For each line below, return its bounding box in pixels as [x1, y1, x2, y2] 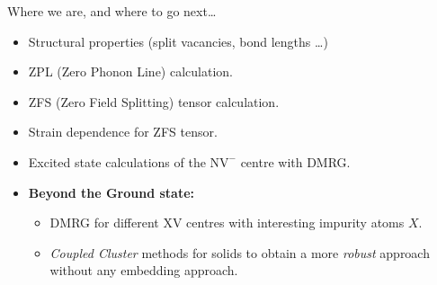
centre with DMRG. [240, 152, 351, 171]
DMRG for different [49, 213, 159, 232]
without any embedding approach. [49, 261, 238, 280]
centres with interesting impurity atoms [186, 213, 405, 232]
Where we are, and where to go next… [7, 2, 217, 20]
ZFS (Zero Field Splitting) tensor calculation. [28, 92, 280, 111]
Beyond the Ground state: [28, 183, 195, 201]
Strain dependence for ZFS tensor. [28, 122, 218, 141]
